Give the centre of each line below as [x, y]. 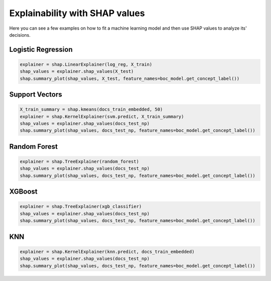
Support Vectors [36, 95]
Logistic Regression [41, 50]
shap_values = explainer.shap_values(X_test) [77, 71]
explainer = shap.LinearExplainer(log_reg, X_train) [86, 64]
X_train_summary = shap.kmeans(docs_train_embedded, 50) [91, 110]
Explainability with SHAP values [77, 13]
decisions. [20, 35]
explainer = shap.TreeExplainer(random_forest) [79, 162]
